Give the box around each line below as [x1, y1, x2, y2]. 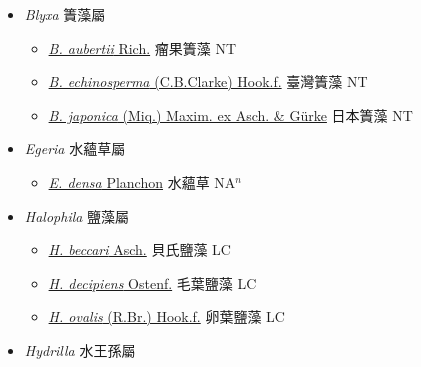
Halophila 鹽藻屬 [24, 205, 130, 226]
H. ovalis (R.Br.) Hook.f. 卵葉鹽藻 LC [48, 306, 285, 327]
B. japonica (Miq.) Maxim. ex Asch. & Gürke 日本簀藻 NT [48, 104, 413, 125]
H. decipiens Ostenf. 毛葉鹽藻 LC [48, 272, 257, 293]
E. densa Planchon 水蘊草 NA [48, 171, 236, 192]
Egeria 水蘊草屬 [24, 138, 126, 159]
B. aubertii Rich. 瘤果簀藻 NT [48, 37, 237, 58]
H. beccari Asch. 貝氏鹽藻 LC [48, 239, 231, 260]
